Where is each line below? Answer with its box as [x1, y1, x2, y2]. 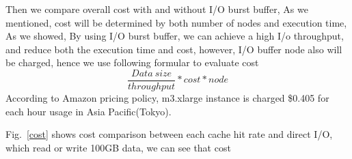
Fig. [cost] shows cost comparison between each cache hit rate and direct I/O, [5, 127, 333, 141]
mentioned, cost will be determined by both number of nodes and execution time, [5, 15, 347, 29]
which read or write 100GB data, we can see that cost [5, 140, 231, 154]
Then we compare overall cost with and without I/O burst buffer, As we [5, 2, 308, 16]
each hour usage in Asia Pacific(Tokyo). [5, 104, 172, 118]
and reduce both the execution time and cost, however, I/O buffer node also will [5, 42, 342, 56]
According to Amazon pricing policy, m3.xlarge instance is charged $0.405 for [5, 91, 329, 105]
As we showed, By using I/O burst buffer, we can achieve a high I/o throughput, [5, 29, 344, 43]
